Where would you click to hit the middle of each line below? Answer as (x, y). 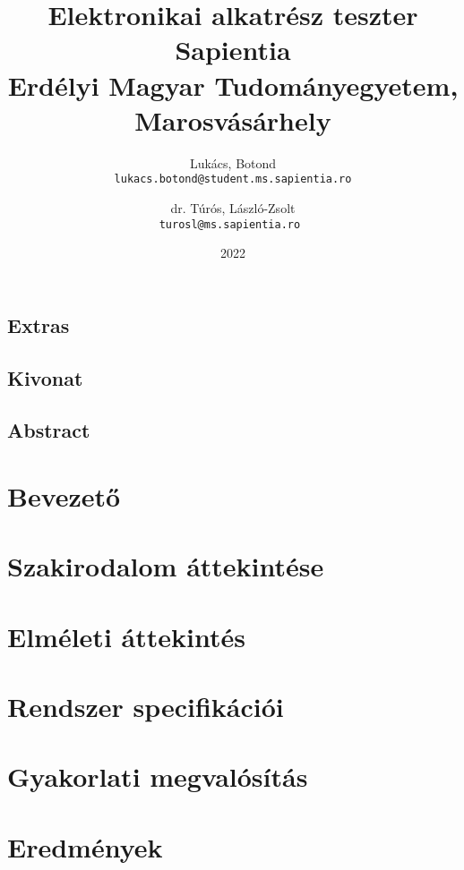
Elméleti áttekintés (126, 636)
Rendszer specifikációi (146, 707)
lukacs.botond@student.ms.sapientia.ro (233, 179)
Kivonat (45, 377)
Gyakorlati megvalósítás (158, 776)
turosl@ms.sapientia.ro (230, 224)
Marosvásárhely (233, 119)
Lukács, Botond (233, 162)
